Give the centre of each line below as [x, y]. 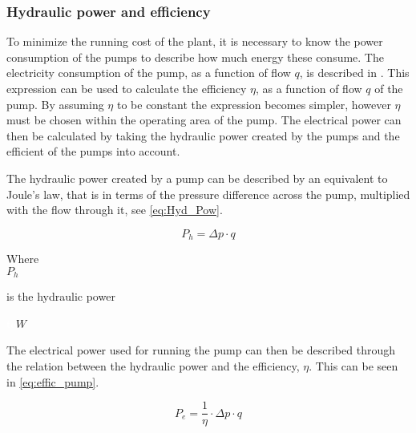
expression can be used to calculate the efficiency [127, 88]
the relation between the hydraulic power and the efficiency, [153, 366]
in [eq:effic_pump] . [53, 381]
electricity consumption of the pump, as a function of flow [149, 73]
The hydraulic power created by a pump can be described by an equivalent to [197, 178]
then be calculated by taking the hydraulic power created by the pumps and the [203, 135]
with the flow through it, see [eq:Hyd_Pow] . [115, 210]
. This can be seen [353, 366]
